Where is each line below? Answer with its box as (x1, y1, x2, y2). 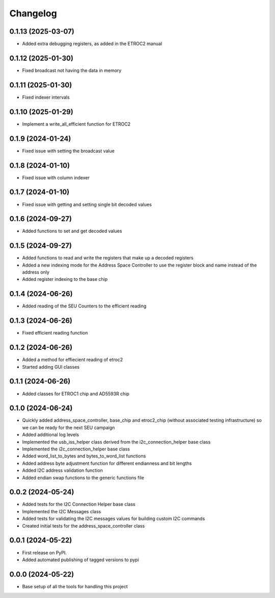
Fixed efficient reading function (22, 330, 88, 336)
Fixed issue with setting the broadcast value (22, 148, 115, 154)
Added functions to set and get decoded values (22, 228, 122, 234)
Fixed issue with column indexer (22, 174, 90, 181)
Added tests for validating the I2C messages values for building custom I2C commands (22, 516, 205, 522)
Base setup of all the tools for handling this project (22, 583, 128, 589)
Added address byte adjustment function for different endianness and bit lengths (22, 460, 192, 466)
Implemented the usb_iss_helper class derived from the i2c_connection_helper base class (22, 439, 211, 445)
